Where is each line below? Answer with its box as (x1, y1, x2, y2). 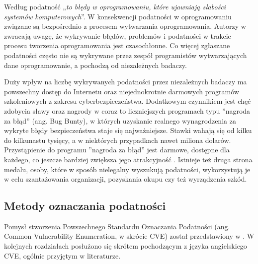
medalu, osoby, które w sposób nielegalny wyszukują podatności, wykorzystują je (4, 164, 251, 174)
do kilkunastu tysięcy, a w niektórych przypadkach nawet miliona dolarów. (4, 134, 231, 145)
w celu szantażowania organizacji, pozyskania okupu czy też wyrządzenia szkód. (4, 174, 247, 184)
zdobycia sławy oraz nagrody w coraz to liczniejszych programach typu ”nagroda (4, 105, 251, 116)
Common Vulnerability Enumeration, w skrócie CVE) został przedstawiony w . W (4, 231, 255, 241)
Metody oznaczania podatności (4, 198, 166, 213)
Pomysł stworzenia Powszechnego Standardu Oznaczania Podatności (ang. (4, 221, 230, 231)
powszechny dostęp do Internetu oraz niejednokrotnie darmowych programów (4, 86, 239, 96)
